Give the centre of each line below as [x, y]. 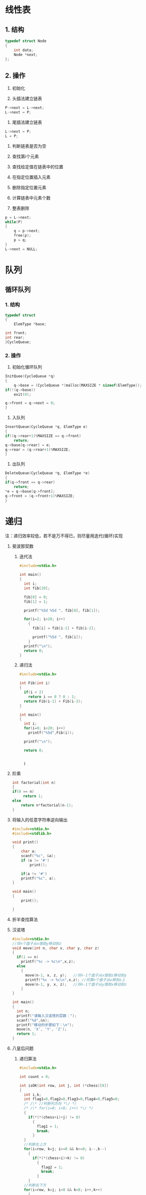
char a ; [29, 851]
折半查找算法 [25, 919]
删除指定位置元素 [29, 187]
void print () [25, 842]
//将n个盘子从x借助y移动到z [37, 943]
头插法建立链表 [27, 98]
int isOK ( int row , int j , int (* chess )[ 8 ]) [64, 1085]
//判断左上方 [35, 1145]
